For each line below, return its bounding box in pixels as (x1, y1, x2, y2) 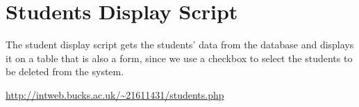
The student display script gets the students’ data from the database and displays (6, 37, 354, 52)
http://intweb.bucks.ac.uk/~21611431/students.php (6, 87, 224, 101)
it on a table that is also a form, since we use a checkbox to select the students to (6, 50, 353, 65)
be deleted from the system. (6, 64, 124, 79)
